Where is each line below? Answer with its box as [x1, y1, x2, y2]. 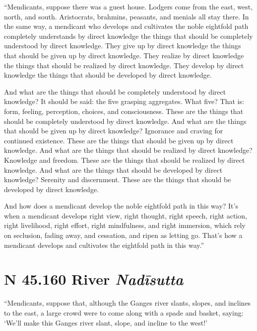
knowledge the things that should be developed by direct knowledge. [4, 70, 212, 80]
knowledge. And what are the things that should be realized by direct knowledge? [4, 145, 253, 155]
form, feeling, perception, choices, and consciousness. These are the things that [4, 106, 244, 116]
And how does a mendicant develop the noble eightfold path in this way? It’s [4, 201, 238, 211]
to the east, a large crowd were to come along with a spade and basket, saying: [4, 307, 244, 318]
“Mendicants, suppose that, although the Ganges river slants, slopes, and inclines [4, 298, 251, 308]
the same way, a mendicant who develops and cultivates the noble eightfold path [4, 21, 249, 31]
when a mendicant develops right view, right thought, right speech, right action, [4, 210, 247, 221]
